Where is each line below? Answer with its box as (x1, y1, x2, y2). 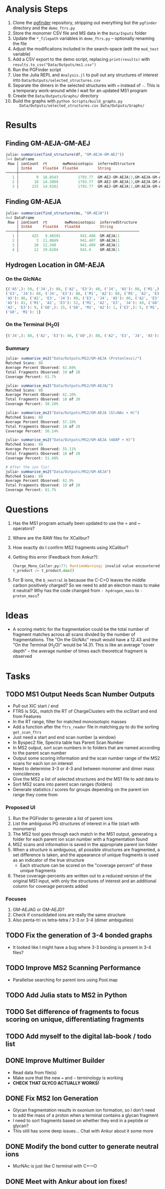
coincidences (12, 771, 40, 777)
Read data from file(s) (12, 1070, 57, 1076)
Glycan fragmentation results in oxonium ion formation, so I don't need (12, 1107, 155, 1113)
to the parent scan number (12, 750, 67, 756)
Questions (5, 504, 48, 515)
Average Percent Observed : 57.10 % (5, 419, 76, 425)
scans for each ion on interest (12, 761, 73, 766)
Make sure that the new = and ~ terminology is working (12, 1075, 123, 1080)
